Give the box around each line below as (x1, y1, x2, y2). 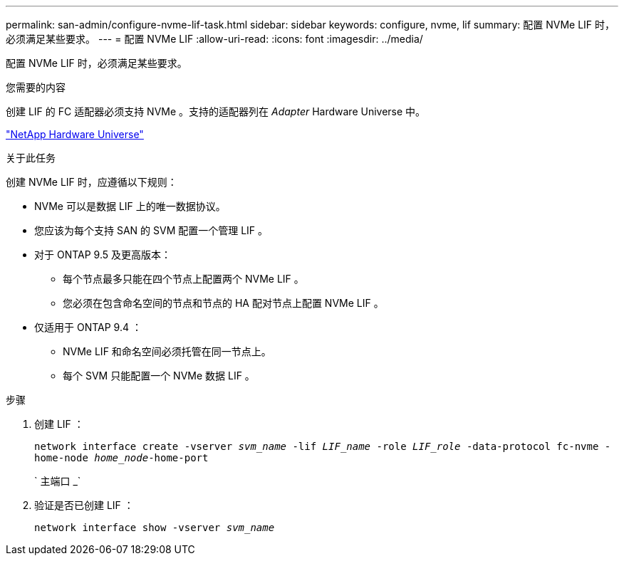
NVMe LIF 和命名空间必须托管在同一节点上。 (63, 345, 271, 357)
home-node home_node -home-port (34, 452, 209, 463)
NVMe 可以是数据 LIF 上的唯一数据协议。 (34, 200, 226, 212)
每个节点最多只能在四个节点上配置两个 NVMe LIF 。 (63, 273, 304, 285)
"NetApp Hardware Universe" (6, 128, 144, 140)
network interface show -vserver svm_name (34, 522, 275, 533)
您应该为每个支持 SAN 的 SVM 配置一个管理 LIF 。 (34, 224, 269, 236)
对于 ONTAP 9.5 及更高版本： (34, 248, 171, 261)
